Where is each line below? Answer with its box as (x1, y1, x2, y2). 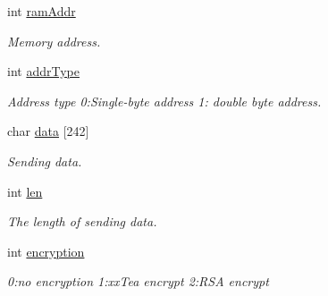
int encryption (7, 241, 85, 260)
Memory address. (7, 31, 101, 50)
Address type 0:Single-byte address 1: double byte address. (7, 91, 322, 110)
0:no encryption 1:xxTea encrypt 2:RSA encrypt (7, 272, 269, 291)
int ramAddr (7, 2, 76, 20)
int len (7, 182, 43, 200)
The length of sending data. (7, 212, 157, 231)
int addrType (7, 62, 80, 80)
